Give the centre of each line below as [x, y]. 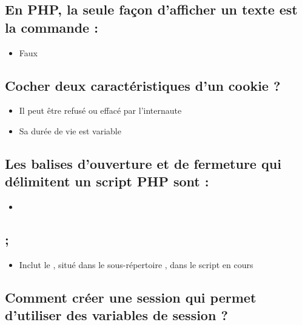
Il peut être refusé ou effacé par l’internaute [100, 110]
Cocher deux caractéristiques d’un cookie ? [143, 85]
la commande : [52, 27]
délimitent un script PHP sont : [107, 181]
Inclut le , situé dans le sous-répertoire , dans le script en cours [136, 264]
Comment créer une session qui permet [131, 297]
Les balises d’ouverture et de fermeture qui [143, 163]
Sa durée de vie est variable [70, 130]
